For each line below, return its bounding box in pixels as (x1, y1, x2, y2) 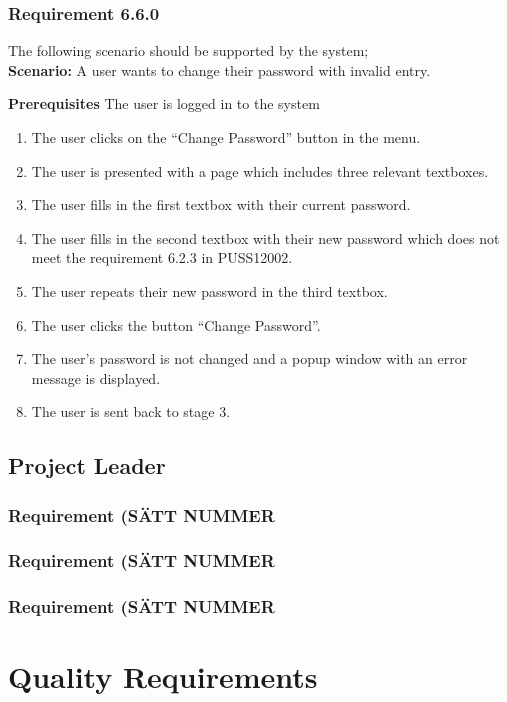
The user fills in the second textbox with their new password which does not (31, 227, 500, 248)
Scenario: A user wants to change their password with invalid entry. (8, 59, 431, 80)
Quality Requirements (8, 656, 318, 697)
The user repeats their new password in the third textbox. (31, 280, 388, 301)
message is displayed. (31, 367, 161, 388)
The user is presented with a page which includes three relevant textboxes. (31, 160, 489, 181)
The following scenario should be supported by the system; (8, 40, 369, 61)
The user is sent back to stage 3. (31, 401, 231, 422)
